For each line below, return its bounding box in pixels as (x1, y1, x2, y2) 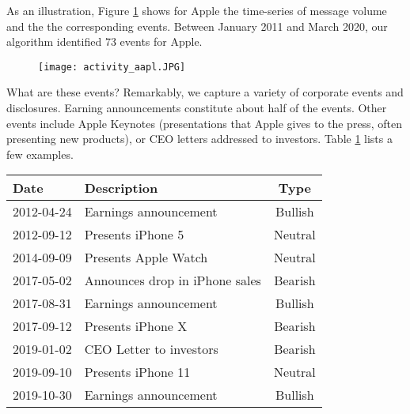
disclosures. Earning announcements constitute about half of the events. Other (6, 100, 387, 116)
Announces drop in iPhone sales (84, 271, 261, 290)
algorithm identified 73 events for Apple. (6, 33, 203, 50)
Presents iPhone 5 (84, 225, 184, 244)
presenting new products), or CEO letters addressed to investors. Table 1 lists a (6, 130, 393, 147)
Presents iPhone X (84, 317, 188, 336)
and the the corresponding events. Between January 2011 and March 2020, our (6, 17, 388, 34)
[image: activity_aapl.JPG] (38, 61, 186, 73)
